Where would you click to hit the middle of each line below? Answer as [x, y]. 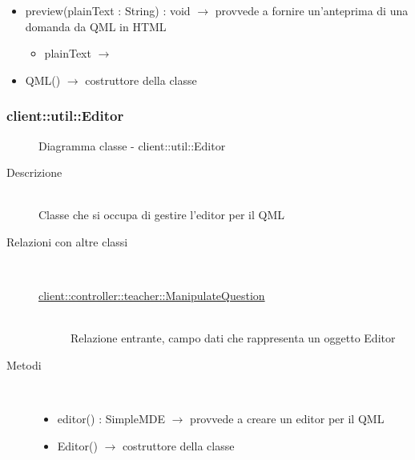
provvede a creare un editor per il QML [287, 419]
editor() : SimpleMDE [111, 419]
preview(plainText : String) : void [108, 10]
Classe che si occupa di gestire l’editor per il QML [162, 215]
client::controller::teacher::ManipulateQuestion [152, 296]
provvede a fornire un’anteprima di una [312, 10]
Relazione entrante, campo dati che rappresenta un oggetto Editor [233, 338]
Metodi [24, 364]
